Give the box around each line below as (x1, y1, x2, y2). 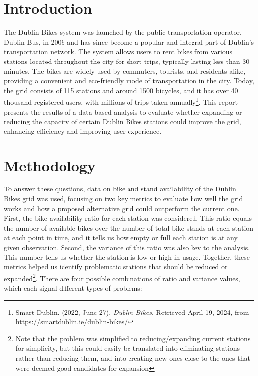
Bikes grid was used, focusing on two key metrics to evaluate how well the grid (4, 193, 243, 204)
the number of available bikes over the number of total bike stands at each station (4, 222, 254, 233)
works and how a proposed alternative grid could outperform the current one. (4, 203, 240, 213)
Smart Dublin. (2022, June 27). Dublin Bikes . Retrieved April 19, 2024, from (15, 307, 249, 317)
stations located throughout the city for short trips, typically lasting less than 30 (4, 56, 250, 66)
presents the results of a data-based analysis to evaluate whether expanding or (4, 106, 242, 117)
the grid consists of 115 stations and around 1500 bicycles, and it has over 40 (4, 85, 238, 95)
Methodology (4, 155, 96, 175)
